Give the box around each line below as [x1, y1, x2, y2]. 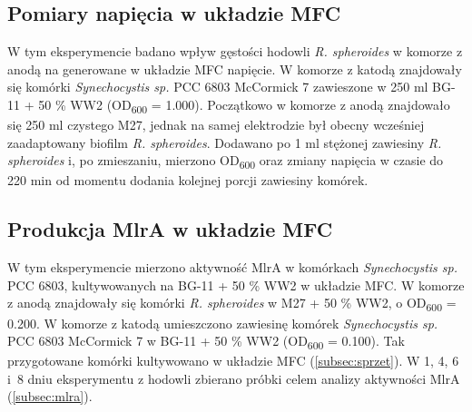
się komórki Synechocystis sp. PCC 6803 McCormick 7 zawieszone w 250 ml [7, 77, 428, 96]
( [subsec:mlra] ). [7, 387, 93, 406]
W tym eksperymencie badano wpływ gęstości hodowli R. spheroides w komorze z [7, 42, 463, 61]
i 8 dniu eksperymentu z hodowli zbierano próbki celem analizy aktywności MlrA [7, 368, 460, 387]
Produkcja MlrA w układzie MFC [7, 215, 333, 243]
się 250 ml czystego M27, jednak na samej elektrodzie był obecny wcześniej [7, 115, 425, 134]
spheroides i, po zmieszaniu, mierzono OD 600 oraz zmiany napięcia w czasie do [7, 151, 444, 172]
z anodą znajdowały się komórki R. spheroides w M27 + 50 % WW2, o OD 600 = [7, 293, 457, 315]
